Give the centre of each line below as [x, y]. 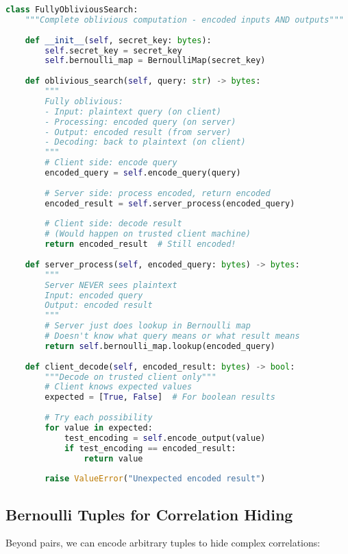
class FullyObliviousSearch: [72, 10]
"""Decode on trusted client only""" [130, 377]
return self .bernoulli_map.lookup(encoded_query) [160, 346]
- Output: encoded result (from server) [138, 132]
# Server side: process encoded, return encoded [158, 193]
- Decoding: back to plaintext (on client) [145, 142]
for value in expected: [99, 427]
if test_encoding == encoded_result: [150, 448]
